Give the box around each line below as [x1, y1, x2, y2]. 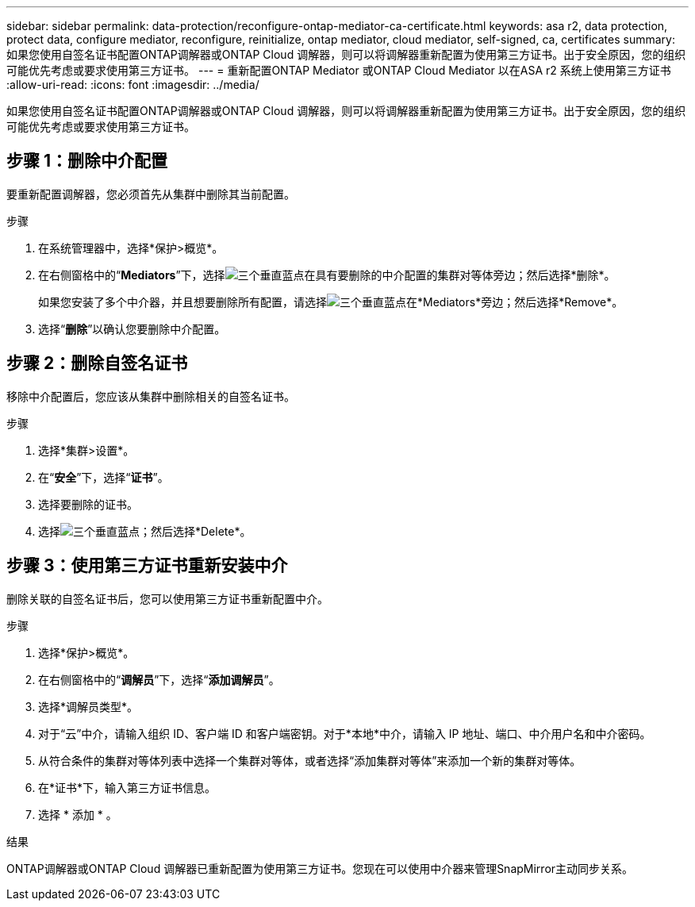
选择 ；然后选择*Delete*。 [38, 524, 252, 538]
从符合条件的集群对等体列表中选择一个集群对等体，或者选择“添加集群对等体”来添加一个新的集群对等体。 [38, 753, 582, 767]
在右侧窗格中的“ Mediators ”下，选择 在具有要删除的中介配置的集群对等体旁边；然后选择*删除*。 [38, 267, 616, 282]
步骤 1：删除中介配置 [6, 151, 168, 171]
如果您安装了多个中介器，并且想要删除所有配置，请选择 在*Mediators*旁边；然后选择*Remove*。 [38, 294, 624, 309]
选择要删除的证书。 [38, 497, 138, 511]
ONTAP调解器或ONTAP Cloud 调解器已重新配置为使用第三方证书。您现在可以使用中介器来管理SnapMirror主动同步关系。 [6, 861, 634, 875]
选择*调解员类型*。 [38, 699, 139, 713]
